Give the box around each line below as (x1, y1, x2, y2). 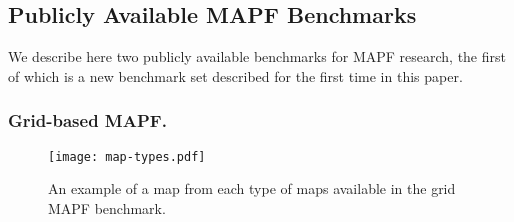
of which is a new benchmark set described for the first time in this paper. (8, 65, 463, 86)
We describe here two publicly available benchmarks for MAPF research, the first (8, 46, 506, 67)
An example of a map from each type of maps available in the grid (48, 178, 456, 199)
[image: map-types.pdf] (48, 149, 206, 164)
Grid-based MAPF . (8, 108, 167, 133)
